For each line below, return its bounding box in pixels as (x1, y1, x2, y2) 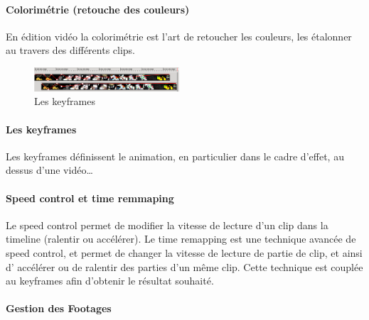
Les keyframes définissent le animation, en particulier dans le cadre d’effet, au (6, 148, 344, 163)
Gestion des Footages (6, 301, 112, 316)
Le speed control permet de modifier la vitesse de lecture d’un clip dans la (6, 217, 328, 232)
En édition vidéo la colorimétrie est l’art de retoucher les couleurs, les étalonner (6, 28, 352, 43)
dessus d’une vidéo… (6, 162, 93, 177)
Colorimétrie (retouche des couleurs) (6, 1, 190, 16)
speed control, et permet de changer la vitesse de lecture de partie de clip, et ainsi (6, 245, 363, 260)
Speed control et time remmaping (6, 190, 174, 205)
